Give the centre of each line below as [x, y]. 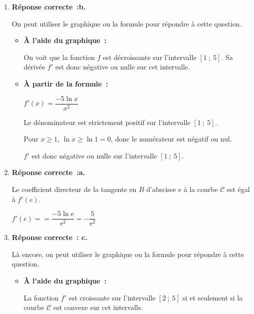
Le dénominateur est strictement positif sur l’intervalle [107, 122]
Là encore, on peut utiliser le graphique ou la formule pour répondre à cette [128, 254]
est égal [238, 189]
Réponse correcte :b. [49, 6]
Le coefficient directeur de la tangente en [74, 189]
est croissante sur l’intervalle [112, 297]
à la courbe [201, 189]
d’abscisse [161, 189]
